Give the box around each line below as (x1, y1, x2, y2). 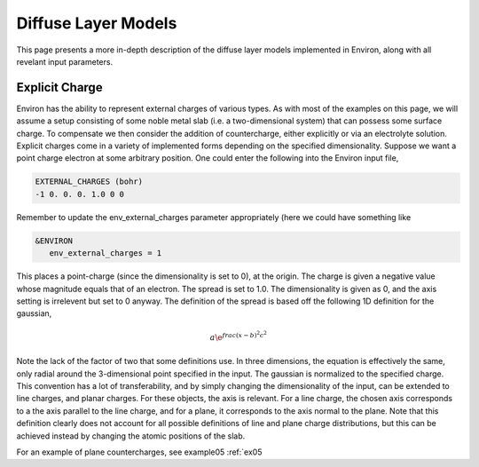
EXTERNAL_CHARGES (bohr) (35, 177, 144, 186)
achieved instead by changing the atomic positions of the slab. (16, 431, 246, 441)
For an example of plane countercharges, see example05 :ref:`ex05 (16, 447, 263, 457)
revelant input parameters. (16, 56, 114, 67)
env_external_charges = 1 (49, 249, 162, 258)
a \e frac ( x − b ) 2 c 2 (209, 329, 268, 343)
